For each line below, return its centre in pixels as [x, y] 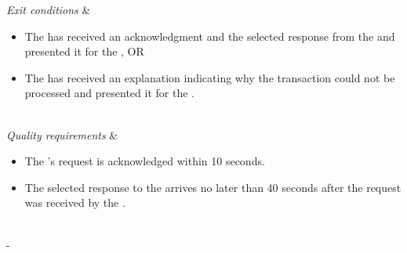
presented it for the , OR [84, 51]
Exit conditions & [49, 9]
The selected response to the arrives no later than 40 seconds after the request [213, 187]
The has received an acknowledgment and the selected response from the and [210, 36]
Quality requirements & [62, 134]
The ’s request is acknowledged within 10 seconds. [145, 161]
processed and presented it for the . [109, 93]
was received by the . [75, 202]
